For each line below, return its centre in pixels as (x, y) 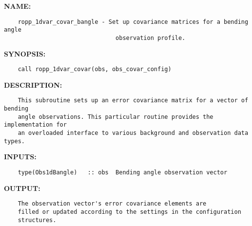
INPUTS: (20, 157)
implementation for (35, 125)
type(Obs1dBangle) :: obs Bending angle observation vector (123, 172)
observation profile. (151, 38)
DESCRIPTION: (33, 85)
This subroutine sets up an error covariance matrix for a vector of (133, 101)
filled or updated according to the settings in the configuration (129, 212)
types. (14, 141)
